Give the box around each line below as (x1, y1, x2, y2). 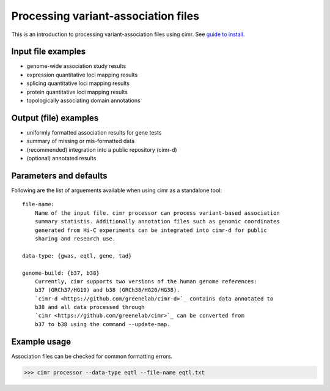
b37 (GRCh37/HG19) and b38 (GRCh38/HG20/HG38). (34, 286, 180, 294)
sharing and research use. (34, 235, 116, 242)
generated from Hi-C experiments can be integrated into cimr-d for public (34, 226, 267, 234)
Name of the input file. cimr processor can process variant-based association (34, 209, 280, 217)
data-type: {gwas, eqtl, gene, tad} (22, 252, 132, 259)
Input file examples (11, 47, 86, 57)
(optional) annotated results (26, 155, 97, 162)
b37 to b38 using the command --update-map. (34, 321, 170, 327)
